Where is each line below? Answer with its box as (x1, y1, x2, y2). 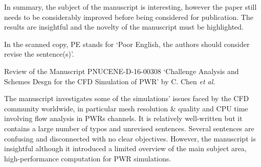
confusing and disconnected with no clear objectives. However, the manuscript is (4, 133, 256, 144)
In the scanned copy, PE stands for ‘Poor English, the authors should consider (4, 38, 250, 49)
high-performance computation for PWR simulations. (4, 153, 171, 163)
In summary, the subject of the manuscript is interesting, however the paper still (4, 2, 257, 12)
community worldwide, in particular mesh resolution (4, 103, 168, 113)
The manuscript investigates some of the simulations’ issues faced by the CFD (4, 93, 249, 104)
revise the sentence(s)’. (4, 49, 74, 59)
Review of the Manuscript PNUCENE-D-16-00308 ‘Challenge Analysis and (4, 65, 239, 76)
